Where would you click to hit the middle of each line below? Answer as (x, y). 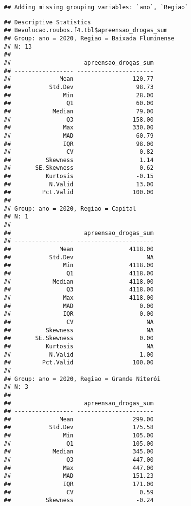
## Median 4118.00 (79, 281)
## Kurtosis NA (79, 346)
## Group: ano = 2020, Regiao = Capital (70, 208)
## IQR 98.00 (79, 144)
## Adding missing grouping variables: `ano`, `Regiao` (96, 7)
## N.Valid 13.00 (79, 184)
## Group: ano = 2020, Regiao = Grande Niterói (82, 379)
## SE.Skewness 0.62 (79, 168)
